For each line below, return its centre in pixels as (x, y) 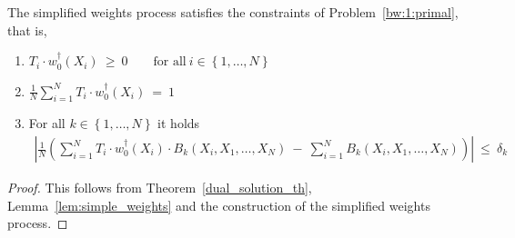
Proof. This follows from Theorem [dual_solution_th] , (160, 188)
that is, (27, 30)
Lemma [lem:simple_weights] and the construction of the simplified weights (219, 205)
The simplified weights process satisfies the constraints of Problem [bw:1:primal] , (233, 12)
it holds (179, 123)
